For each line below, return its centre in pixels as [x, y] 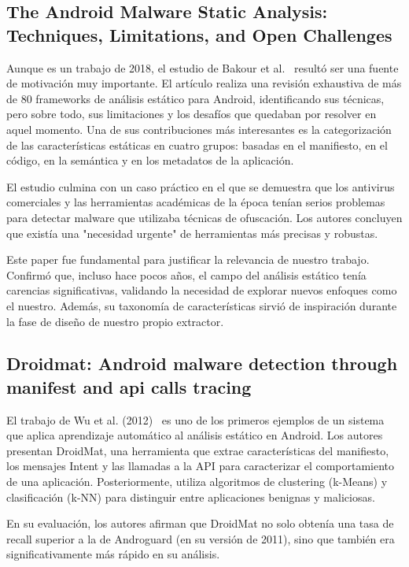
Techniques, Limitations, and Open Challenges [199, 34]
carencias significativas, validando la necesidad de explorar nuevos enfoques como [202, 290]
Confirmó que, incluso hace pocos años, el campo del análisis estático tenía [186, 274]
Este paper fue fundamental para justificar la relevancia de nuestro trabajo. [188, 259]
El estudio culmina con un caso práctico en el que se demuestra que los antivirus [201, 186]
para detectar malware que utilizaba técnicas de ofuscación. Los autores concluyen [204, 217]
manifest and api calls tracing [129, 386]
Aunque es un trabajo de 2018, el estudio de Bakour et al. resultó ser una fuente [203, 67]
